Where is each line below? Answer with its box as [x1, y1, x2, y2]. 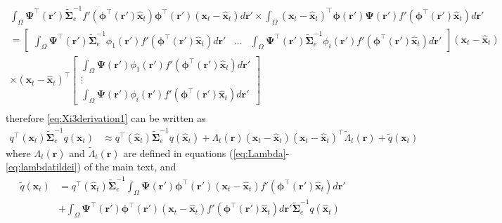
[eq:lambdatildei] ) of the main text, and [6, 159, 176, 174]
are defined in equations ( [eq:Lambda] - [123, 145, 290, 160]
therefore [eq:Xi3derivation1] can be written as [6, 111, 206, 126]
